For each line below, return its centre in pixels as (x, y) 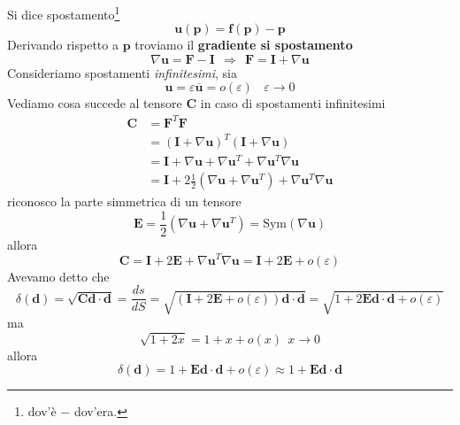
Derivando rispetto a (63, 45)
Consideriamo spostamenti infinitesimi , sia (122, 72)
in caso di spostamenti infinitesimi (293, 103)
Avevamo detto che (58, 276)
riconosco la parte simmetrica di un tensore (124, 201)
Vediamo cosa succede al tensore (95, 103)
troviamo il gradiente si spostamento (244, 45)
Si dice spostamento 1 (64, 13)
